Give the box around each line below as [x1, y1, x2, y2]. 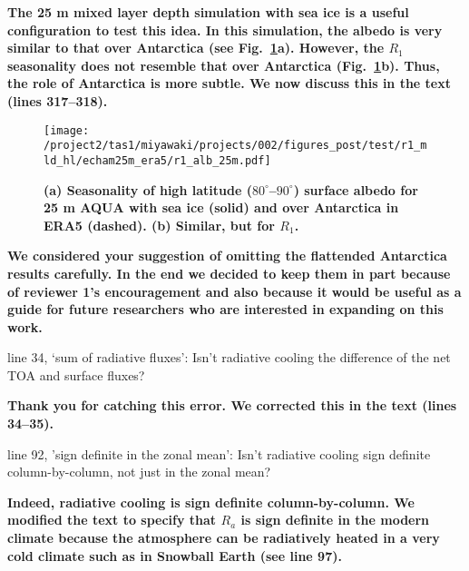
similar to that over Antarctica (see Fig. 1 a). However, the [7, 38, 385, 57]
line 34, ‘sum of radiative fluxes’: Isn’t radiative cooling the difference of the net [7, 348, 451, 367]
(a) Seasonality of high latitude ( [44, 180, 252, 199]
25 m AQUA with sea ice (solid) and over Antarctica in [44, 198, 399, 217]
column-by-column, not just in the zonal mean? [7, 462, 271, 481]
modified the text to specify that [7, 510, 217, 529]
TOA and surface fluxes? [7, 365, 145, 384]
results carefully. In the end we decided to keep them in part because [7, 263, 451, 282]
